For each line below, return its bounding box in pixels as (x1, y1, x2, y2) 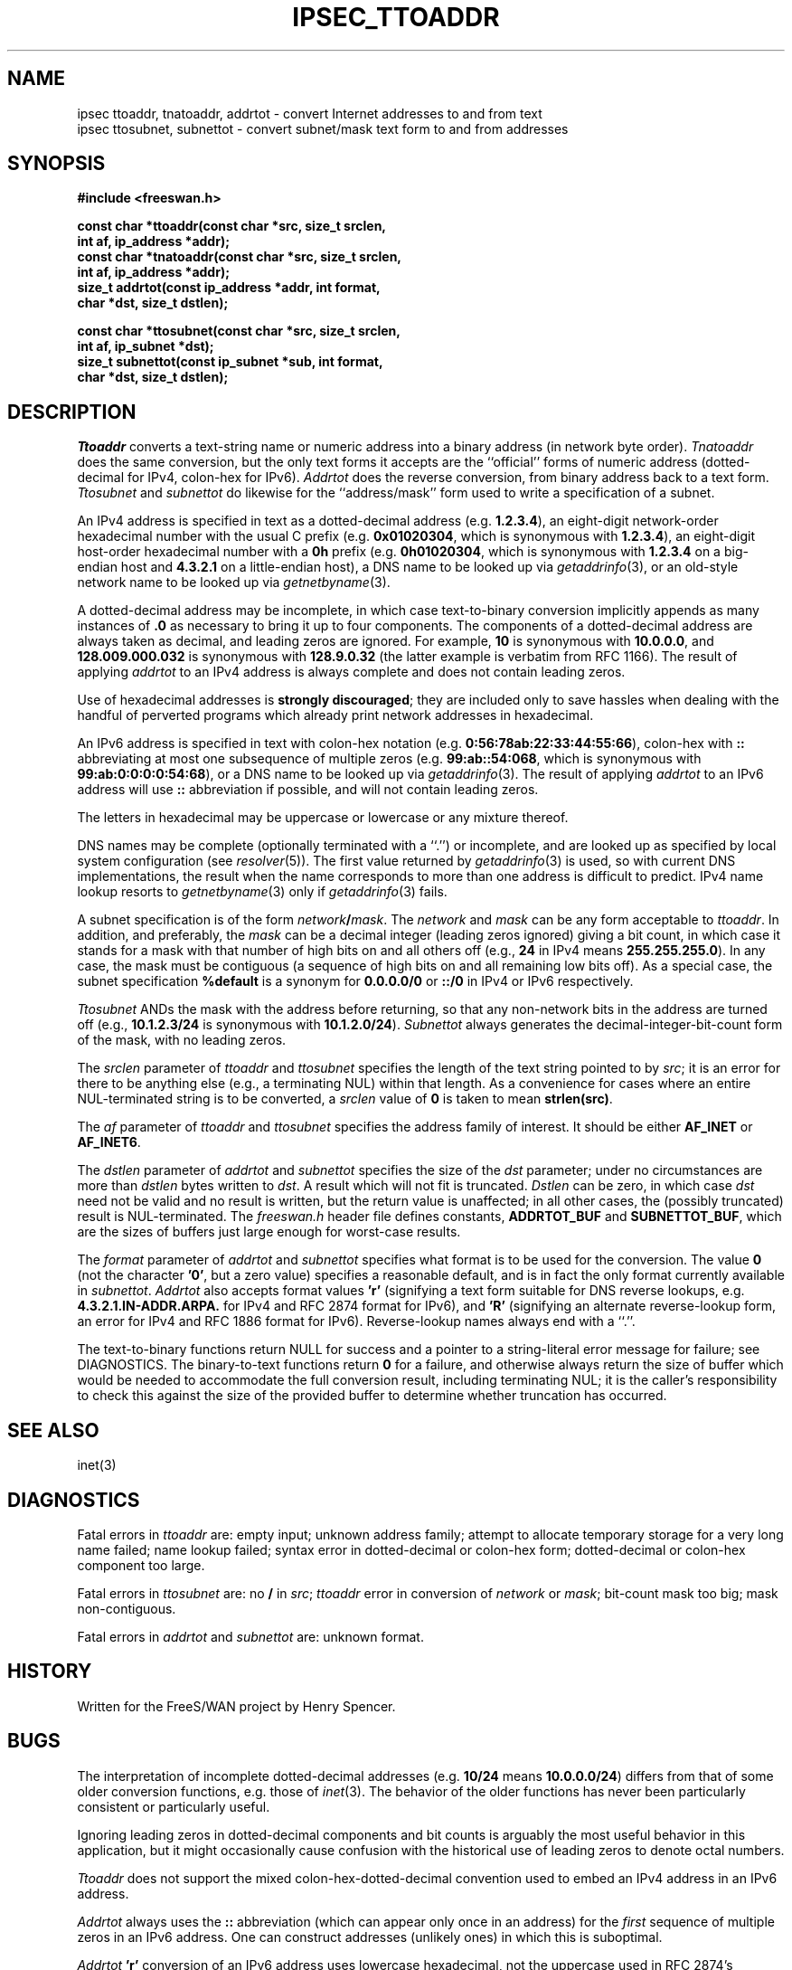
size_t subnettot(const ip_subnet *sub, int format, (77, 354, 383, 370)
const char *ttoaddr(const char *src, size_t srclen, (77, 218, 387, 234)
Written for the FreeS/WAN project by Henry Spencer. (77, 1698, 396, 1714)
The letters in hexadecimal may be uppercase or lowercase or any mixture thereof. (77, 810, 569, 826)
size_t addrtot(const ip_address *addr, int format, (77, 279, 381, 296)
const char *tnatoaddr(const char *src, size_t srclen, (77, 249, 402, 265)
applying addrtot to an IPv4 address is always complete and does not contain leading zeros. (77, 664, 626, 680)
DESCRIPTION (7, 400, 137, 423)
